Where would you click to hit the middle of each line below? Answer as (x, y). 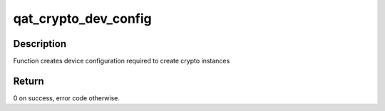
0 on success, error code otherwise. (67, 98)
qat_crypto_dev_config (83, 18)
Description (40, 44)
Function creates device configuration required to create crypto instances (122, 61)
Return (29, 81)
